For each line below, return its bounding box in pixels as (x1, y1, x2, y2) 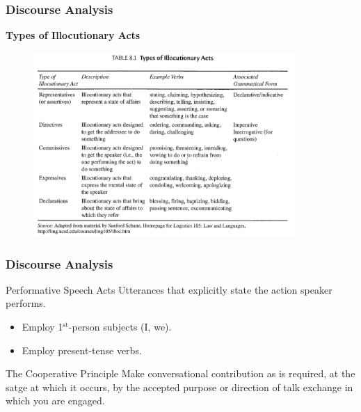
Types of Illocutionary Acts (6, 28, 141, 42)
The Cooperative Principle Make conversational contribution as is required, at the (6, 366, 355, 381)
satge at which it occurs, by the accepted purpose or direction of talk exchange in (6, 379, 353, 394)
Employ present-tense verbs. (22, 342, 142, 357)
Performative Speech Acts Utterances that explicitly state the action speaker (6, 282, 332, 296)
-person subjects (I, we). (68, 319, 172, 334)
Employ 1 (22, 319, 63, 334)
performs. (6, 296, 46, 310)
